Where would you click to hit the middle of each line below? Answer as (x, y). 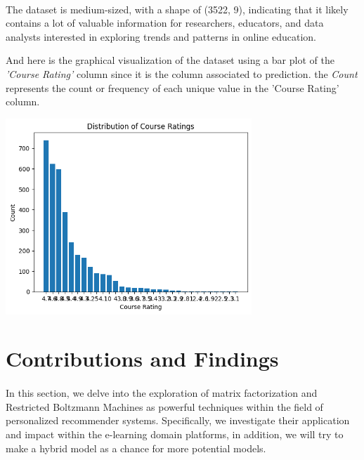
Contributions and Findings (142, 359)
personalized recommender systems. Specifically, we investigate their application (178, 420)
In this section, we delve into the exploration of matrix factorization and (162, 393)
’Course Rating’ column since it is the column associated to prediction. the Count (182, 73)
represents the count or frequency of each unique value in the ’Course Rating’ (173, 87)
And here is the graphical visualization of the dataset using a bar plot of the (170, 60)
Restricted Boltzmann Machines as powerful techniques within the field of (164, 406)
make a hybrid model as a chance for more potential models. (136, 448)
